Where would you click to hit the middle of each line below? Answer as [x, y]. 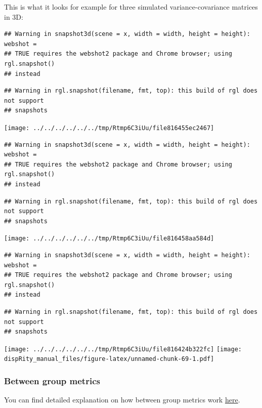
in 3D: [14, 16]
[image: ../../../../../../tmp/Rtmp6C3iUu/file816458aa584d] [109, 239]
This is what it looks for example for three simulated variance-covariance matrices [131, 7]
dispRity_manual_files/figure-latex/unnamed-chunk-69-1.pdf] [109, 359]
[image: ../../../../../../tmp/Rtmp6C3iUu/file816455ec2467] [109, 128]
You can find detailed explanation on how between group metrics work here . [122, 400]
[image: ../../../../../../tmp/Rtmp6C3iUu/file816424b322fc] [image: [123, 349]
